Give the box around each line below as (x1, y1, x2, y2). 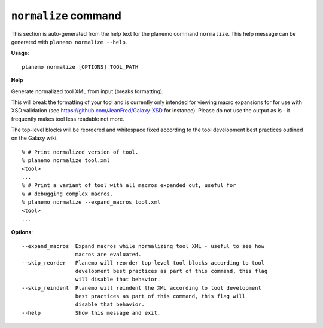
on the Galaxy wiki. (11, 134, 58, 142)
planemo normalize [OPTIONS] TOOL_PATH (22, 63, 139, 70)
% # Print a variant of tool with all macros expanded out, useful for (22, 182, 236, 189)
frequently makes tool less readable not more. (11, 115, 125, 122)
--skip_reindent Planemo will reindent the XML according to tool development (22, 284, 261, 291)
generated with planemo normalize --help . (11, 38, 127, 45)
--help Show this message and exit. (22, 309, 161, 316)
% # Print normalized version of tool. (22, 148, 139, 155)
